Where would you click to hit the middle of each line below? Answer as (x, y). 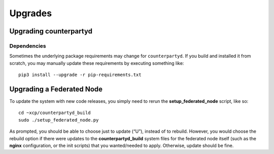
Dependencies (28, 46)
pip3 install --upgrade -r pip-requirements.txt (80, 75)
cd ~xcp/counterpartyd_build (55, 113)
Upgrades (31, 13)
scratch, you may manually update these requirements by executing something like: (97, 63)
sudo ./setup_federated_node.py (59, 120)
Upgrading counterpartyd (51, 31)
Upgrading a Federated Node (56, 89)
